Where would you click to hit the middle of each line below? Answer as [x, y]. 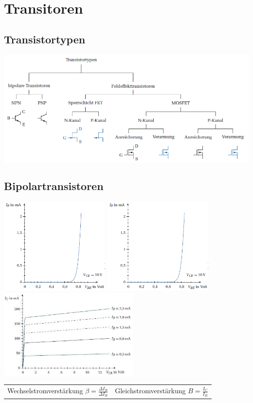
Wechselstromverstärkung [45, 391]
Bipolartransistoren [54, 186]
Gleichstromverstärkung [150, 391]
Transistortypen [45, 39]
